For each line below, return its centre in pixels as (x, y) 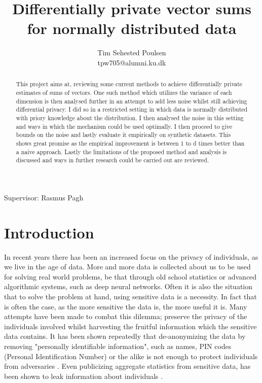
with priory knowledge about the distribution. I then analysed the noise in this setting (130, 117)
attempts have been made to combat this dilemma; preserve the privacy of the (126, 316)
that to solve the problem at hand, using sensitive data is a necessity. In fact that (130, 296)
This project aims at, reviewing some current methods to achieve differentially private (129, 84)
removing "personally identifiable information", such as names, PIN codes (118, 346)
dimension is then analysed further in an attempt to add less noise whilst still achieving (132, 101)
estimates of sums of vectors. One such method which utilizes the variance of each (124, 92)
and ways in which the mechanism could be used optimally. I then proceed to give (124, 126)
